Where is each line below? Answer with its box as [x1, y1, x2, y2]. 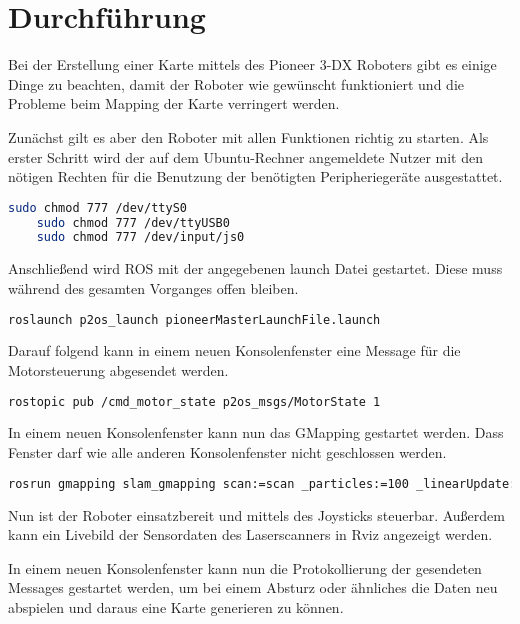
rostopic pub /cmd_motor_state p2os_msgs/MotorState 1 [8, 394, 381, 409]
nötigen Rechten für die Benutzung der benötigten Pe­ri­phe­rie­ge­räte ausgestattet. [8, 166, 503, 187]
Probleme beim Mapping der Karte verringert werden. [8, 93, 340, 114]
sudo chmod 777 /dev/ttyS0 [8, 200, 187, 215]
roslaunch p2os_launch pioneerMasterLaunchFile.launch [8, 312, 381, 327]
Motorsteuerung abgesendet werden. [8, 359, 229, 380]
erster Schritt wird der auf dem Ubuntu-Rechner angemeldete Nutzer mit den [8, 146, 483, 167]
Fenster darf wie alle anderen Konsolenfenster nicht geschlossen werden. [8, 442, 447, 463]
